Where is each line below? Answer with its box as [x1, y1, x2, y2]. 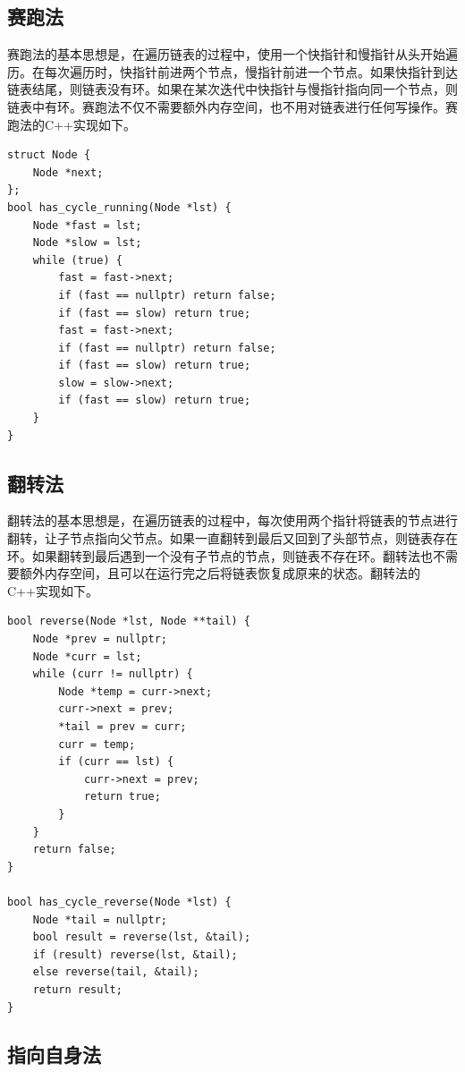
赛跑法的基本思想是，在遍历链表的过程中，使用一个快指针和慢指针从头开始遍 [7, 45, 458, 64]
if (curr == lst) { [58, 755, 174, 769]
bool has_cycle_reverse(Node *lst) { [7, 895, 232, 908]
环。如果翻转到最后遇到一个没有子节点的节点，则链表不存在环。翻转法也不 [7, 546, 445, 565]
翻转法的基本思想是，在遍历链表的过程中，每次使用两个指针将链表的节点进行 [7, 511, 458, 530]
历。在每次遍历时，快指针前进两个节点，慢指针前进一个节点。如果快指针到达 [7, 62, 458, 81]
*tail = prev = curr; [58, 720, 187, 733]
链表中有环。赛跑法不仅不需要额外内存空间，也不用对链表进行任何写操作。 [7, 97, 445, 115]
